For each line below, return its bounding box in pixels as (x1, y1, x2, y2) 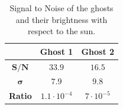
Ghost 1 (40, 45, 73, 57)
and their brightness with (15, 13, 108, 25)
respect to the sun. (27, 25, 96, 37)
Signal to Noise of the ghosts (9, 2, 114, 14)
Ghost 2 (81, 45, 115, 57)
